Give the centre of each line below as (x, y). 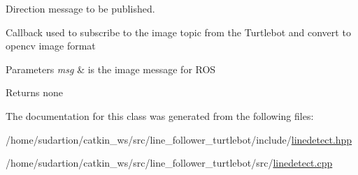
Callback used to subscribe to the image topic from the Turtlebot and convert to (178, 32)
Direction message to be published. (80, 8)
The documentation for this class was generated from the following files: (160, 115)
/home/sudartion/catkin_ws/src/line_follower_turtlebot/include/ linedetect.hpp (179, 139)
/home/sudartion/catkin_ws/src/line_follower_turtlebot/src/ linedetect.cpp (169, 163)
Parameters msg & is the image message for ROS (111, 69)
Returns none (34, 92)
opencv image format (51, 46)
